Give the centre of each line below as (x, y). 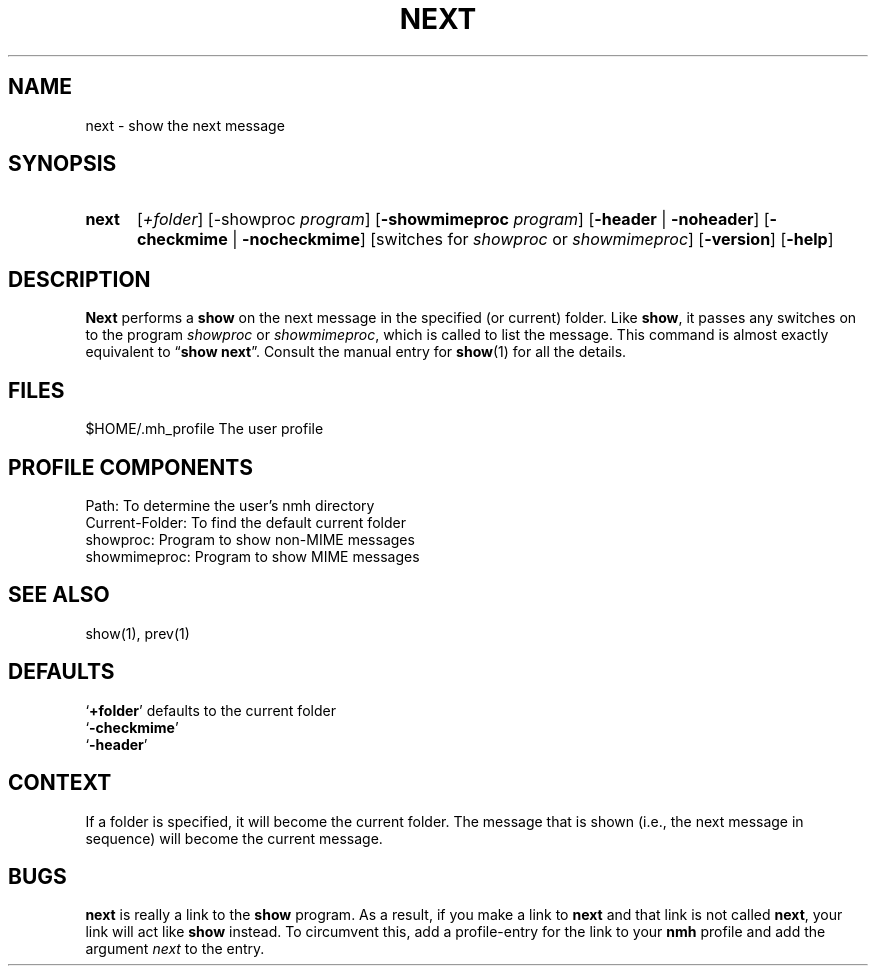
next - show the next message (185, 125)
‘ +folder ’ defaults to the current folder (210, 710)
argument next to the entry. (175, 949)
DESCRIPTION (79, 279)
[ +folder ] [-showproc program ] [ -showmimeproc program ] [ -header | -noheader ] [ (453, 219)
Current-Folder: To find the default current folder (245, 522)
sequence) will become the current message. (234, 838)
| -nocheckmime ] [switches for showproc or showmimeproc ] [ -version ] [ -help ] (533, 239)
